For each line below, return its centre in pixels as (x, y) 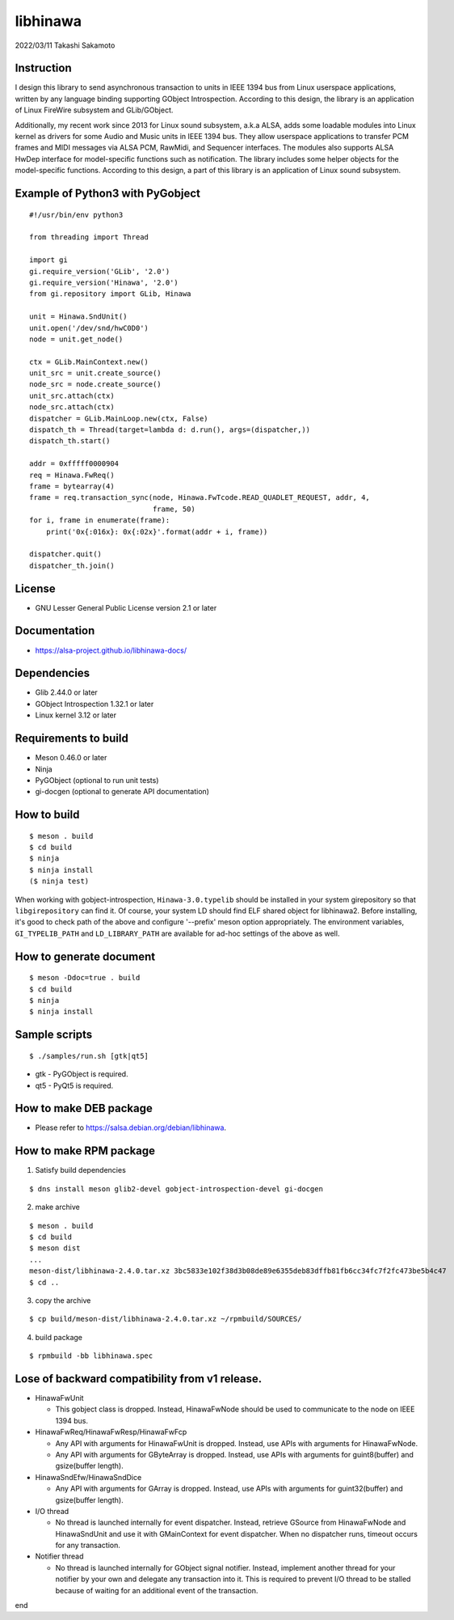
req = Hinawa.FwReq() (72, 475)
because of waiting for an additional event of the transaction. (157, 1590)
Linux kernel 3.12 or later (76, 715)
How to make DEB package (84, 1108)
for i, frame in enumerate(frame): (100, 520)
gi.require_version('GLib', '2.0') (100, 271)
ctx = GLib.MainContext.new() (89, 362)
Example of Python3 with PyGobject (108, 193)
